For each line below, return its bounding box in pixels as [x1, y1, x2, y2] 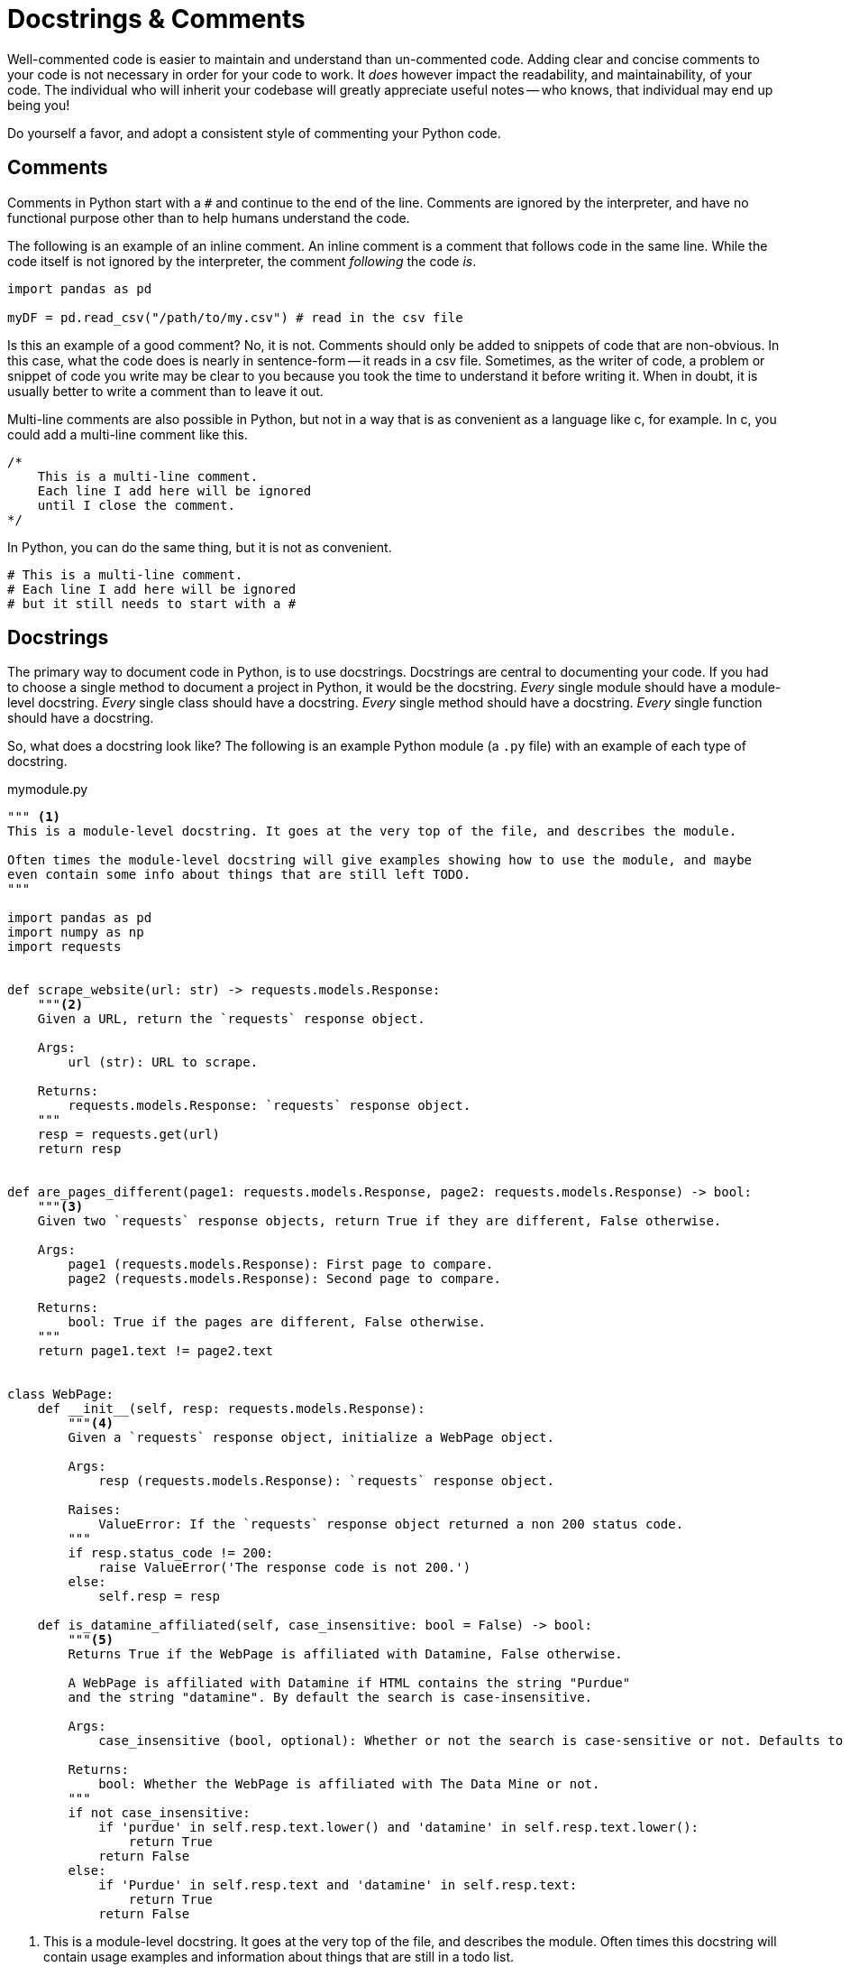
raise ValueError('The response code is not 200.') [98, 1560, 471, 1575]
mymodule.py [7, 781, 88, 798]
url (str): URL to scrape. [68, 1055, 259, 1070]
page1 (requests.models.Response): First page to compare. [68, 1257, 494, 1272]
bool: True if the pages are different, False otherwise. [68, 1315, 487, 1330]
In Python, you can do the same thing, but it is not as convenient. [7, 539, 392, 555]
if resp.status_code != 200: [68, 1546, 274, 1561]
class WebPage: [7, 1387, 114, 1402]
